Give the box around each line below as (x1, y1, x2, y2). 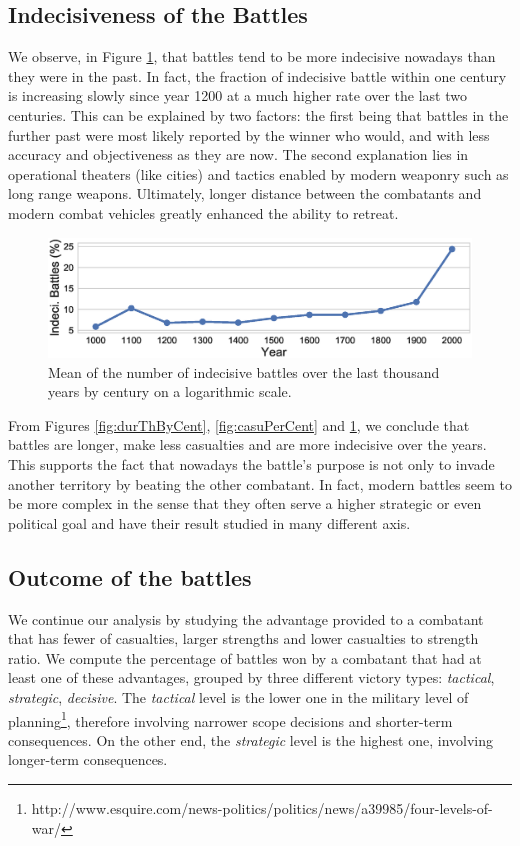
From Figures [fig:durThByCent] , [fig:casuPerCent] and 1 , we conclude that (8, 414, 470, 435)
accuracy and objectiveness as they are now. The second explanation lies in (8, 144, 469, 165)
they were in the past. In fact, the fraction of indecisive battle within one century (8, 65, 507, 86)
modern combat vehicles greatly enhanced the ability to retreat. (8, 202, 399, 223)
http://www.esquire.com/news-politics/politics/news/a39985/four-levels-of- (31, 797, 493, 818)
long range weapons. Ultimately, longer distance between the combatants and (8, 183, 482, 204)
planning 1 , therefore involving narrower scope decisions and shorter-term (8, 707, 453, 731)
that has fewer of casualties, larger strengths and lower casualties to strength (8, 628, 479, 649)
